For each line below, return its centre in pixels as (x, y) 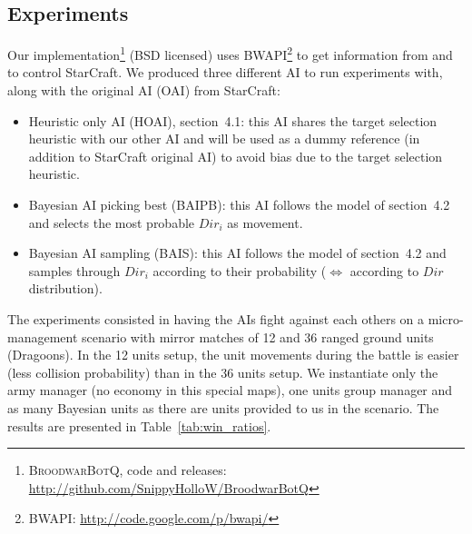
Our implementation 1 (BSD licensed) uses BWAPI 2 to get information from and (230, 53)
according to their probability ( (240, 270)
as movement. (265, 222)
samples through (74, 270)
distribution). (65, 288)
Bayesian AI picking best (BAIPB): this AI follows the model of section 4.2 (239, 205)
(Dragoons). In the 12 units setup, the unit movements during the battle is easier (233, 355)
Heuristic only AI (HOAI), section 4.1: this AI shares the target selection (233, 120)
